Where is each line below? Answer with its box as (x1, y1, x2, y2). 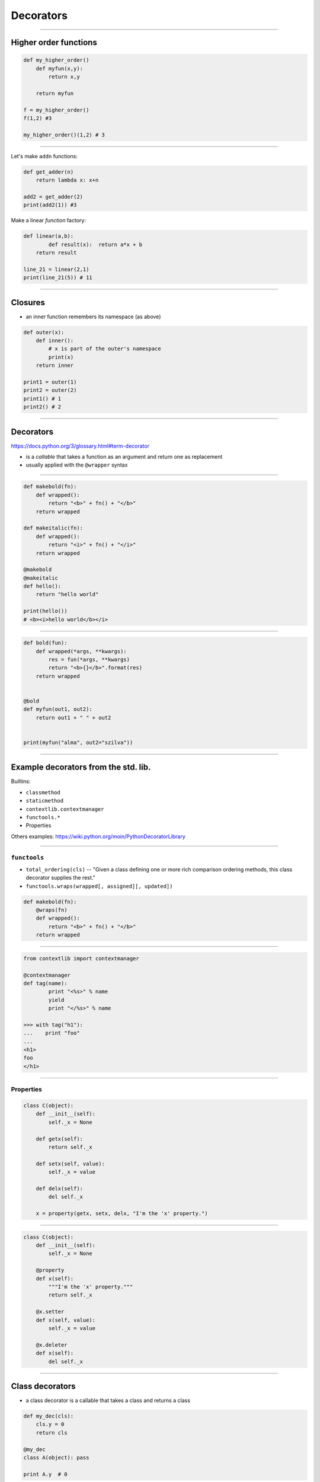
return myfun (36, 90, 74, 97)
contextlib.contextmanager (25, 806, 104, 812)
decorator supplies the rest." (25, 874, 95, 881)
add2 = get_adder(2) (23, 193, 83, 200)
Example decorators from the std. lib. (11, 762, 151, 772)
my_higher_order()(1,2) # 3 (23, 131, 105, 138)
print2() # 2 (23, 404, 62, 410)
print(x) (48, 353, 74, 360)
